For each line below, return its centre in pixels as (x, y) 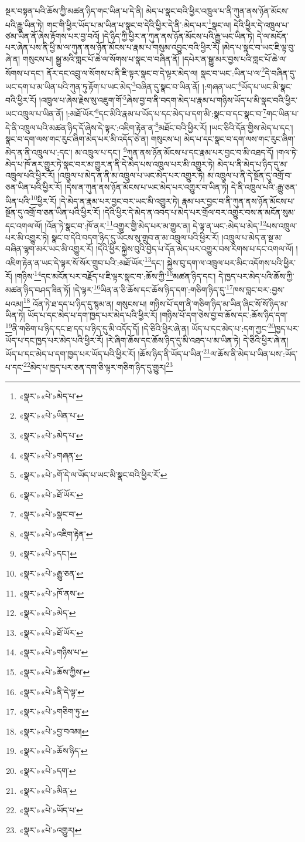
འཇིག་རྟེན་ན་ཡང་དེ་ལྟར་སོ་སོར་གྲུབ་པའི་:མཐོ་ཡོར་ (75, 262)
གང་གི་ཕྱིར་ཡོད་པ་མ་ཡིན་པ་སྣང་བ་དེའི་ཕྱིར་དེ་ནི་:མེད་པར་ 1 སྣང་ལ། (139, 23)
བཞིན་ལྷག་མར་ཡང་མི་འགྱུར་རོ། (49, 249)
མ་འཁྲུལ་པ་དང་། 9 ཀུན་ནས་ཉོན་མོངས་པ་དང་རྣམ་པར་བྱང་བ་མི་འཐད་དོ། (174, 151)
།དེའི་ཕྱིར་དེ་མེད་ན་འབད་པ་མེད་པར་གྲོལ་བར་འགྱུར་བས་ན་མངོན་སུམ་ (199, 212)
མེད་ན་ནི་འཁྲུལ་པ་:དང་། (39, 152)
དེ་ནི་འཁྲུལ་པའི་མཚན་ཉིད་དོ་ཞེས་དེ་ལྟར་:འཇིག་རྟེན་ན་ (80, 127)
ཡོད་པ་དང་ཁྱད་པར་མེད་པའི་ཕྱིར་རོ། (54, 340)
